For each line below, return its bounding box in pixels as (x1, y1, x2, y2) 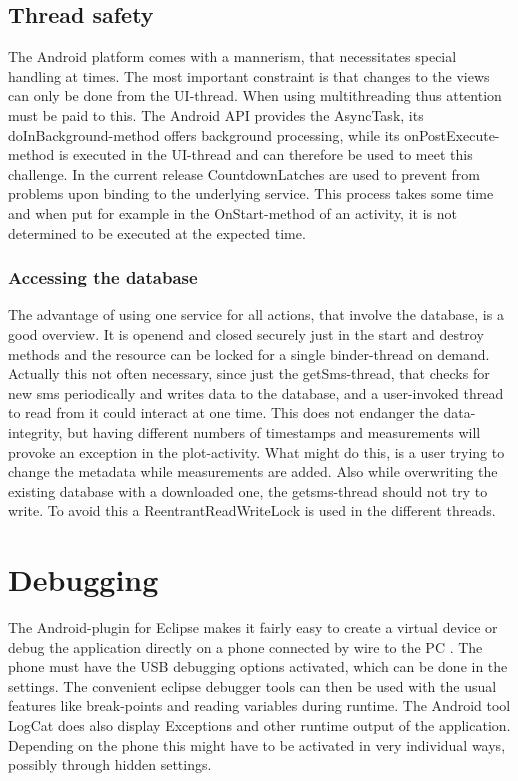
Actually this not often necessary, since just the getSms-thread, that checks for (8, 363, 490, 384)
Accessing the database (8, 265, 198, 290)
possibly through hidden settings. (8, 754, 212, 775)
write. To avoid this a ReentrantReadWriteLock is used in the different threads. (8, 500, 496, 521)
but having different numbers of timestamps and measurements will (67, 421, 481, 442)
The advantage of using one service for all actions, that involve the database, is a (8, 304, 504, 325)
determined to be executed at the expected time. (8, 222, 306, 243)
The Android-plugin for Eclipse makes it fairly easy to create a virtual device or (8, 617, 498, 638)
